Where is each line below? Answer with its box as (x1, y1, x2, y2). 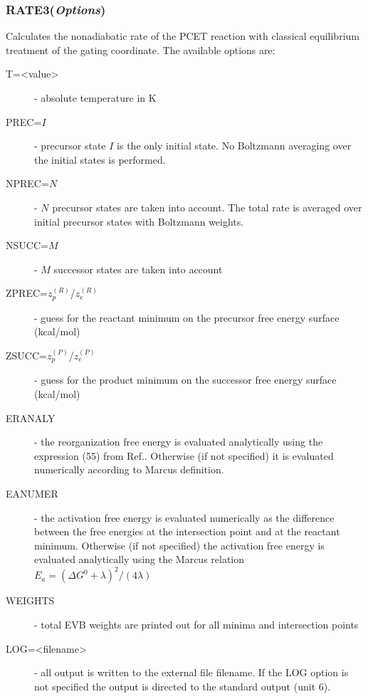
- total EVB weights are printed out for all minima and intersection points (34, 617, 359, 632)
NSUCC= (6, 238, 48, 253)
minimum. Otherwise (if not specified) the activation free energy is (34, 537, 325, 552)
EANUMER (6, 486, 58, 500)
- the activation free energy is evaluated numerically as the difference (34, 510, 335, 525)
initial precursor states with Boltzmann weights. (34, 214, 244, 228)
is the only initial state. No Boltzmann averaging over (117, 138, 352, 153)
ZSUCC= (6, 347, 47, 362)
